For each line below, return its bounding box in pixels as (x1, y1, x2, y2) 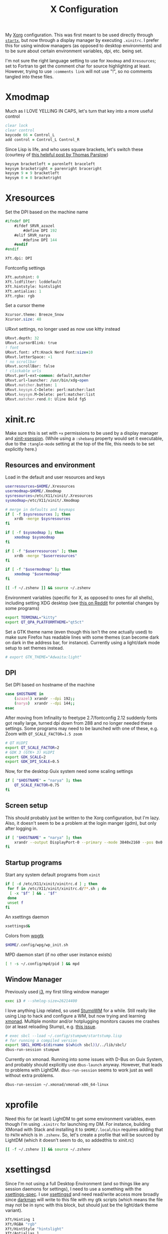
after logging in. (5, 825, 38, 831)
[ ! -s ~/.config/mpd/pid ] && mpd (5, 961, 80, 967)
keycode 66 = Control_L (5, 132, 55, 137)
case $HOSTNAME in (5, 691, 44, 697)
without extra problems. (5, 1072, 55, 1078)
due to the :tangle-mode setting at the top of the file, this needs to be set (5, 441, 155, 447)
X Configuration (50, 4, 119, 15)
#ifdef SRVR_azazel (14, 223, 55, 228)
